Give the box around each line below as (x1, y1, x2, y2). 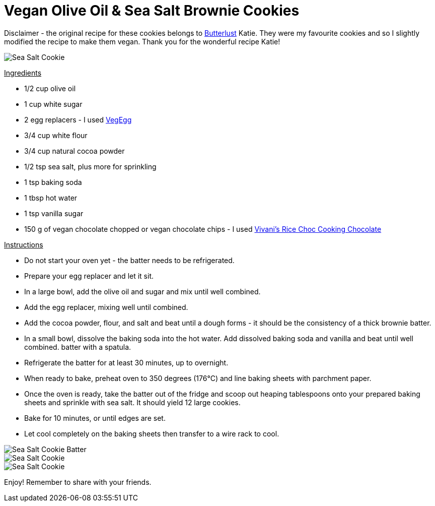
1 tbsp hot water (24, 193, 78, 202)
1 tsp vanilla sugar (24, 209, 84, 218)
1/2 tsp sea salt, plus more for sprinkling (24, 162, 157, 171)
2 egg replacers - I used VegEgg (24, 115, 132, 124)
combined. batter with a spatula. (24, 342, 131, 351)
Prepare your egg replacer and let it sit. (24, 271, 154, 280)
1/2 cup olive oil (24, 84, 76, 93)
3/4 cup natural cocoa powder (24, 146, 125, 155)
